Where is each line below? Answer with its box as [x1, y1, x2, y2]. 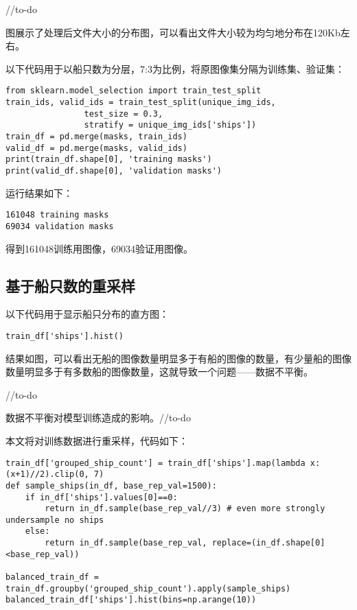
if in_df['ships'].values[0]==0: [25, 492, 178, 502]
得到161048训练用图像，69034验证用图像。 [5, 241, 193, 255]
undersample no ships [5, 515, 104, 525]
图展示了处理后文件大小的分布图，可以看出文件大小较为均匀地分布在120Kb [5, 25, 341, 39]
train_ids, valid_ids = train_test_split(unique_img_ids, [5, 97, 276, 108]
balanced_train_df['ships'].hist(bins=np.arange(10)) [5, 595, 257, 605]
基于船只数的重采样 [5, 274, 135, 296]
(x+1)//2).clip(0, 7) [5, 469, 104, 480]
